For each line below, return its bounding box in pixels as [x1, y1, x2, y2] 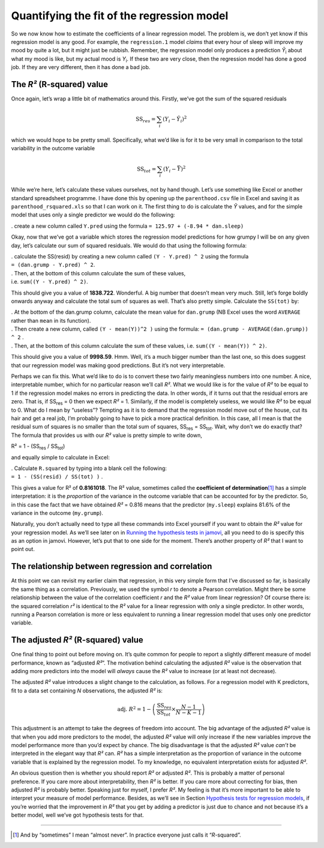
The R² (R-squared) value [11, 79, 108, 90]
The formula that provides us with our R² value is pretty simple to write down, [11, 432, 202, 439]
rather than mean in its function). [11, 317, 91, 324]
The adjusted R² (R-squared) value [11, 635, 143, 645]
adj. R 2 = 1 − [117, 705, 151, 713]
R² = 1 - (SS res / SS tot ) [11, 442, 65, 451]
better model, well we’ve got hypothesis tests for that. [11, 811, 144, 819]
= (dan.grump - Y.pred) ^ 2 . [11, 261, 95, 269]
